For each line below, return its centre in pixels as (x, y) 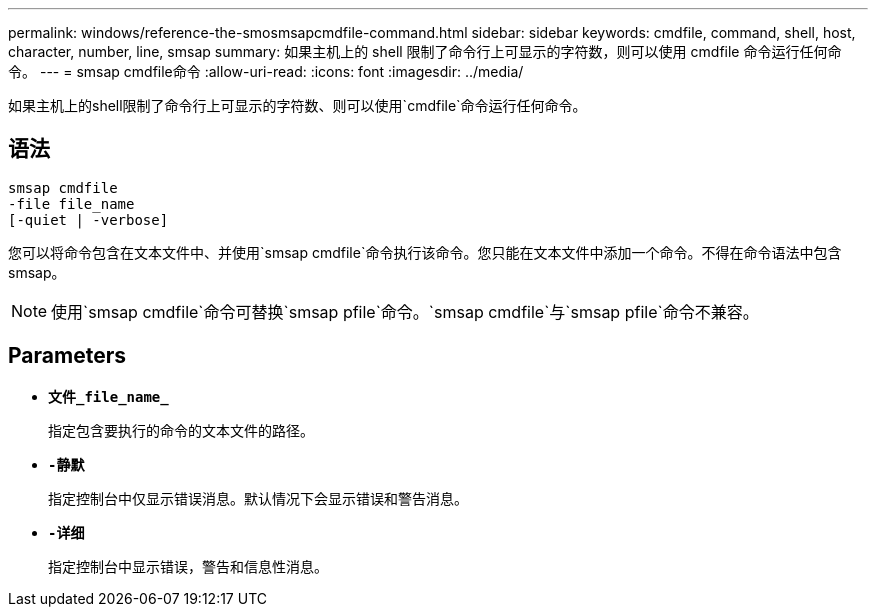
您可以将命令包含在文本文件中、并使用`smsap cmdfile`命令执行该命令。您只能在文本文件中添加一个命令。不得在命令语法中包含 (425, 252)
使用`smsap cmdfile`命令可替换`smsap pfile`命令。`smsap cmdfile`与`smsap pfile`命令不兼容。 (405, 311)
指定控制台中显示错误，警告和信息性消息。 (188, 566)
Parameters (67, 356)
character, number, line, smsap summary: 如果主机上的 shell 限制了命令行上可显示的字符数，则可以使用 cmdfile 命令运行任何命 (425, 51)
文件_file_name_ (108, 396)
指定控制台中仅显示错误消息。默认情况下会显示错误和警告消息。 (258, 498)
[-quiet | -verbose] (88, 219)
